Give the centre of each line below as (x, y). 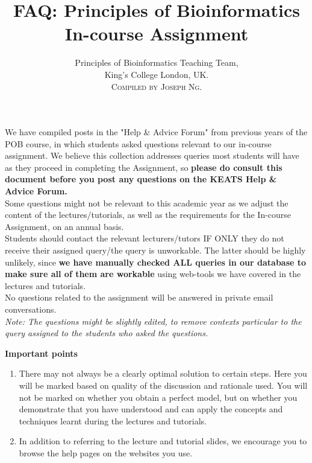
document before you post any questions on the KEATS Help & (141, 179)
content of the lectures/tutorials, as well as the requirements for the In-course (148, 215)
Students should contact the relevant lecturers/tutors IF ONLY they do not (145, 238)
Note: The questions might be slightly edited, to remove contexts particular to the (153, 321)
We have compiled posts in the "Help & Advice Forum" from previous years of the (156, 132)
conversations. (31, 309)
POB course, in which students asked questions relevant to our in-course (138, 143)
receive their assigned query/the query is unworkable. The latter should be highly (155, 250)
